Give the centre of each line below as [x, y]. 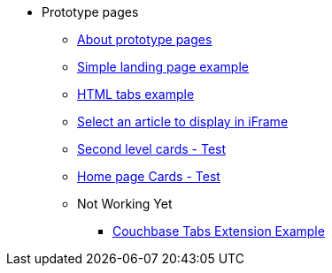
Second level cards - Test [152, 149]
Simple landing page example [163, 67]
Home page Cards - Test [149, 176]
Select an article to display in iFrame [183, 121]
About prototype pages [145, 39]
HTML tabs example [136, 94]
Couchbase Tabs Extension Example [219, 231]
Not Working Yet [125, 204]
